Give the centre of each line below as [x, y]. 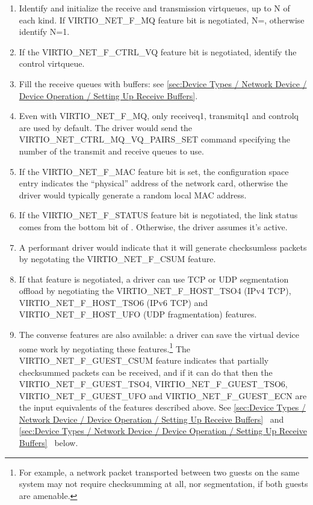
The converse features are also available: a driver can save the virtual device [159, 335]
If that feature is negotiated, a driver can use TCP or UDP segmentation [154, 279]
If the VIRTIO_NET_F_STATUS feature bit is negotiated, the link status [158, 215]
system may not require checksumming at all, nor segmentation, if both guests [163, 484]
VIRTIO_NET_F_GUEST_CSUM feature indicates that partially [144, 360]
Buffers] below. [48, 443]
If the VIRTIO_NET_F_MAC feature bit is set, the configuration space [154, 171]
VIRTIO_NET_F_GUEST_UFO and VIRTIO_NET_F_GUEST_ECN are [163, 395]
